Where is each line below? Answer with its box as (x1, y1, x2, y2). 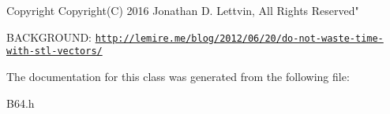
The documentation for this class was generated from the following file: (6, 68, 350, 84)
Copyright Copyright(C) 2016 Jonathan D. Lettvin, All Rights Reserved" (6, 2, 359, 18)
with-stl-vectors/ (6, 46, 103, 57)
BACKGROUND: (6, 28, 92, 45)
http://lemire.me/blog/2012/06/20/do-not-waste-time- (95, 32, 384, 44)
